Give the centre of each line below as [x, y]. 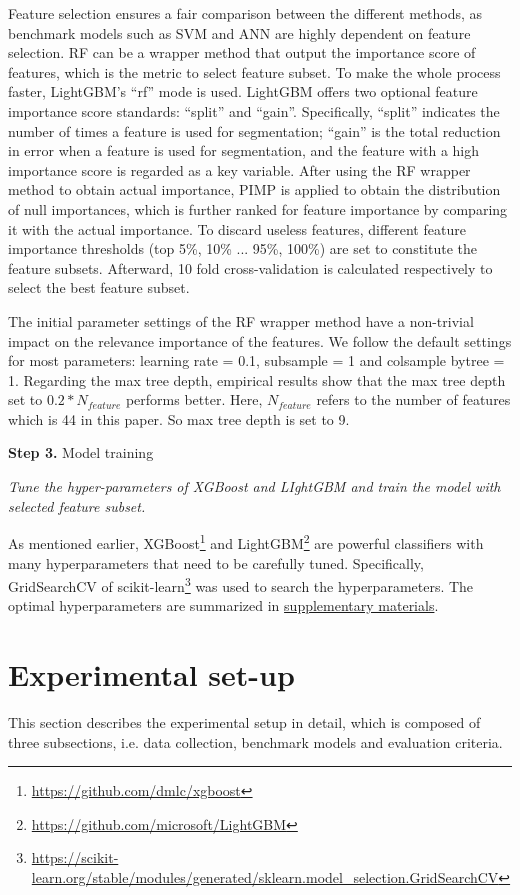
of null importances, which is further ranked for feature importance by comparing [258, 208]
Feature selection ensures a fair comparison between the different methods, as [245, 13]
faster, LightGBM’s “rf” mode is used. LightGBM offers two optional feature [243, 91]
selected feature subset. [77, 505]
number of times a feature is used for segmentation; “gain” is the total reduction [254, 130]
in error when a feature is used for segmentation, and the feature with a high [244, 150]
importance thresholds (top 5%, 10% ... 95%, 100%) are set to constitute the [242, 248]
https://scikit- [75, 857]
